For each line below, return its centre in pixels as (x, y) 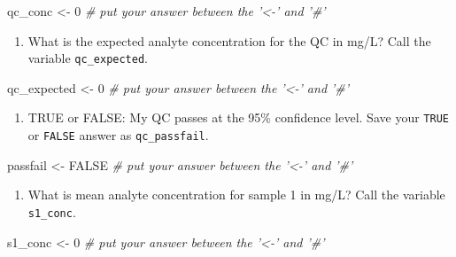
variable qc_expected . (88, 58)
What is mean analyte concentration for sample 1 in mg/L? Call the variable (236, 195)
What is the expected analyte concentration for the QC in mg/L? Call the (229, 40)
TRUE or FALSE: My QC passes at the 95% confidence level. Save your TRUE (238, 117)
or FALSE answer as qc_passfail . (118, 135)
